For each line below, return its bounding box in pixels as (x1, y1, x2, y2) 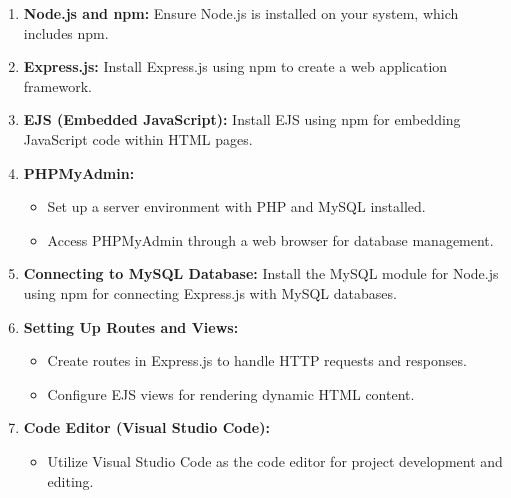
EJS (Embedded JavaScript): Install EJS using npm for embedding (23, 109, 461, 130)
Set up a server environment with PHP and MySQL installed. (47, 196, 426, 217)
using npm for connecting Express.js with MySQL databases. (23, 282, 397, 303)
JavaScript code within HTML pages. (23, 128, 253, 149)
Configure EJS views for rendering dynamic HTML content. (47, 383, 415, 404)
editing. (47, 470, 94, 491)
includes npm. (23, 22, 109, 43)
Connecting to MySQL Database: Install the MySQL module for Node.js (23, 263, 499, 284)
